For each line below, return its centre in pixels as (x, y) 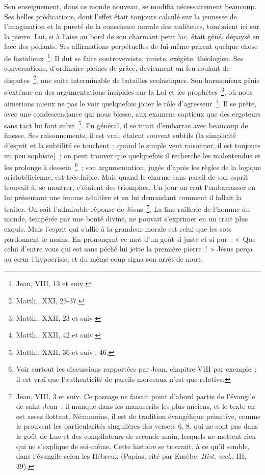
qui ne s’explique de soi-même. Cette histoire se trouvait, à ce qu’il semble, (133, 446)
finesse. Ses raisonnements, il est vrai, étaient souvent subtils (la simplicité (120, 135)
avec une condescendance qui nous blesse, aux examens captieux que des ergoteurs (132, 113)
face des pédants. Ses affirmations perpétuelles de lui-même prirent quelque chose (131, 46)
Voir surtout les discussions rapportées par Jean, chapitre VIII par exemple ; (136, 369)
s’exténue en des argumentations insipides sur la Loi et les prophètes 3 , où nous (128, 91)
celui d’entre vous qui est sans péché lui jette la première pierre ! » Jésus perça (128, 249)
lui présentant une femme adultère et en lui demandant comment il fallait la (123, 197)
